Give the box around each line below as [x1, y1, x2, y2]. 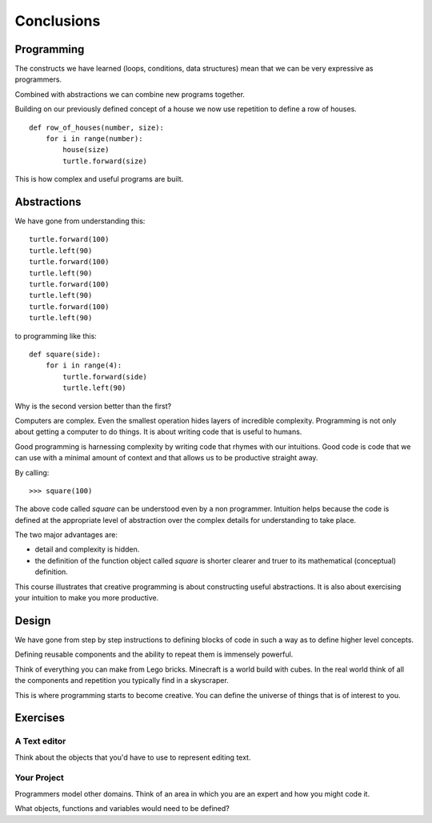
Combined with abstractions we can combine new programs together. [14, 89, 246, 99]
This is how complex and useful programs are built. [14, 175, 184, 184]
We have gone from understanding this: [14, 216, 146, 226]
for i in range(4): [45, 361, 122, 370]
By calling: [14, 468, 50, 477]
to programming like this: [14, 331, 98, 340]
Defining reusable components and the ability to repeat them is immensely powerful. [14, 649, 294, 660]
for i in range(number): [45, 134, 143, 143]
